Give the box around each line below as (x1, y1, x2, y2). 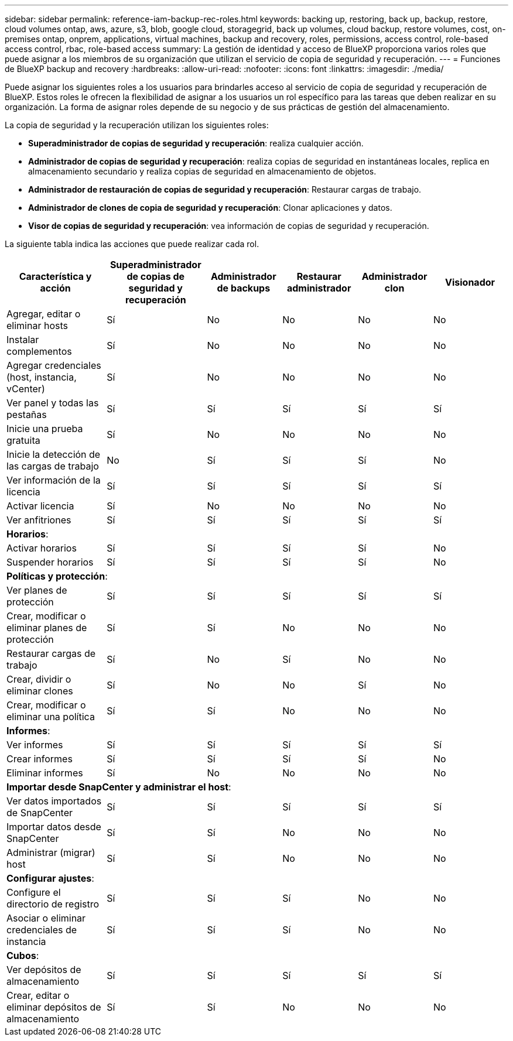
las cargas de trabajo (6, 460, 99, 472)
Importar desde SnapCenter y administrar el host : (6, 781, 231, 793)
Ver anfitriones (6, 514, 71, 526)
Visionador (444, 276, 495, 288)
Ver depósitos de (6, 964, 81, 975)
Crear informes (6, 753, 73, 765)
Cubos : (6, 950, 39, 961)
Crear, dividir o (6, 673, 71, 685)
